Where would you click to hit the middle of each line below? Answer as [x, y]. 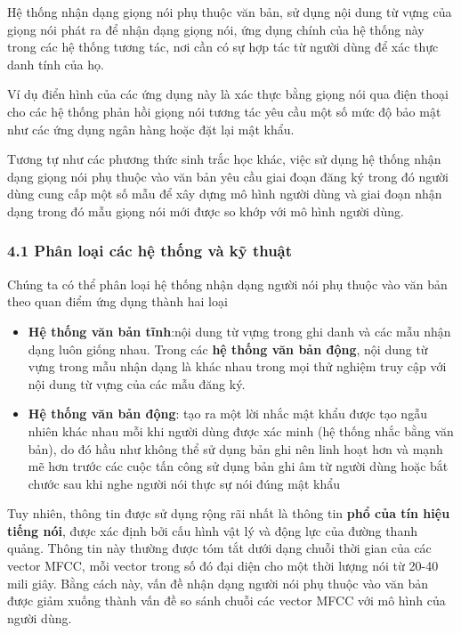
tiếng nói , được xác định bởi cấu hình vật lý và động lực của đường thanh [212, 530]
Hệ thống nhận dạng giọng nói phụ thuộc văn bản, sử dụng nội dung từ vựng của [230, 12]
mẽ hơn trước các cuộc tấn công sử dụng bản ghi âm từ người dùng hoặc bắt [238, 466]
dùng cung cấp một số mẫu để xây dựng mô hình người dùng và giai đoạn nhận [225, 194]
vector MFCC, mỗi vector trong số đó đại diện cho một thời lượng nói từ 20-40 [223, 566]
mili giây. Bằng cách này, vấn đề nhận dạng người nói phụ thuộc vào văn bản [218, 583]
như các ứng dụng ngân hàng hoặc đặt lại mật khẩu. [151, 129]
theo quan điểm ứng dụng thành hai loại [117, 301]
